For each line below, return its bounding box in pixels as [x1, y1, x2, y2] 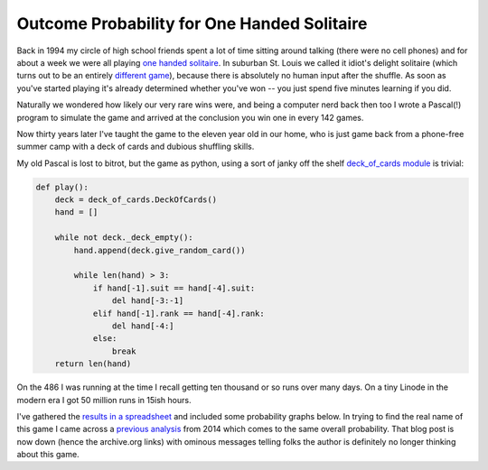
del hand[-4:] [111, 320, 175, 331]
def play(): [35, 181, 89, 192]
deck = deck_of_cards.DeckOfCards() [54, 195, 217, 205]
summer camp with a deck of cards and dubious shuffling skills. [16, 141, 255, 152]
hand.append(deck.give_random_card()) [73, 244, 246, 255]
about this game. [16, 449, 80, 460]
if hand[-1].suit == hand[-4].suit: [92, 282, 256, 293]
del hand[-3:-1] [111, 296, 184, 306]
